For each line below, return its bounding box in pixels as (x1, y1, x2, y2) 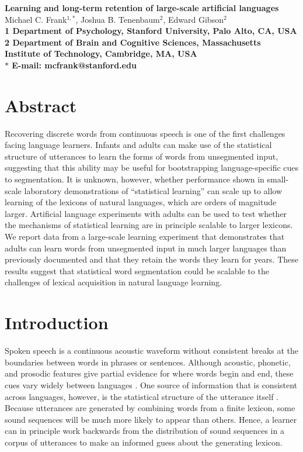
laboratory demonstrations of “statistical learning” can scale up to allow (24, 184, 283, 196)
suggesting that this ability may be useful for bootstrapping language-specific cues (5, 161, 299, 174)
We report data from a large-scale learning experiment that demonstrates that (5, 230, 285, 243)
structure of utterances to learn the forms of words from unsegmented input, (5, 150, 278, 162)
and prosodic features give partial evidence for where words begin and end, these (5, 367, 294, 379)
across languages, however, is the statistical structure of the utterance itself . (5, 390, 278, 402)
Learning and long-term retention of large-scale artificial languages (5, 2, 279, 13)
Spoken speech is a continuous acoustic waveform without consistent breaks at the (5, 344, 299, 357)
